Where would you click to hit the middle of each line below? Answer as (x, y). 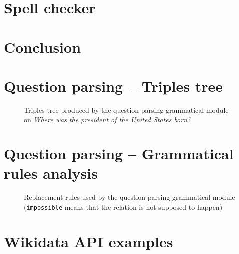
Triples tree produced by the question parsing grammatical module (126, 109)
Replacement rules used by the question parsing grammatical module (129, 197)
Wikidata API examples (89, 241)
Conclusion (43, 47)
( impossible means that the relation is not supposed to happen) (123, 206)
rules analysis (51, 173)
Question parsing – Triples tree (113, 85)
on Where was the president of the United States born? (108, 119)
